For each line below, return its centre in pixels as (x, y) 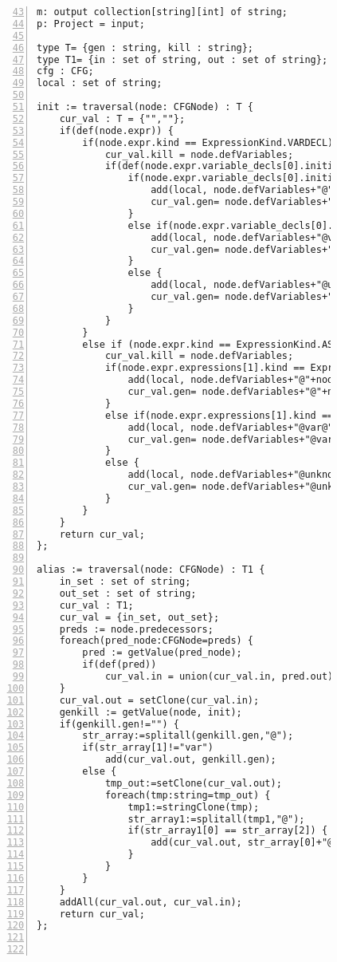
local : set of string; (100, 83)
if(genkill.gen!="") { (119, 724)
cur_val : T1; (96, 605)
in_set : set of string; (125, 582)
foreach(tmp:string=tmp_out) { (188, 795)
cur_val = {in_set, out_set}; (139, 617)
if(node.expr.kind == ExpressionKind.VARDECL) (208, 142)
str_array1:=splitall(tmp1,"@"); (216, 819)
